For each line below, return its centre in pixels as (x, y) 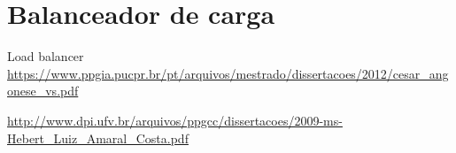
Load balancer (46, 56)
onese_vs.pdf (43, 91)
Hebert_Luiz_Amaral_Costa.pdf (98, 138)
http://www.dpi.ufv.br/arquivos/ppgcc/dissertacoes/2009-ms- (175, 120)
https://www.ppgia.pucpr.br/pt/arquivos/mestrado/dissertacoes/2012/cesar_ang (228, 73)
